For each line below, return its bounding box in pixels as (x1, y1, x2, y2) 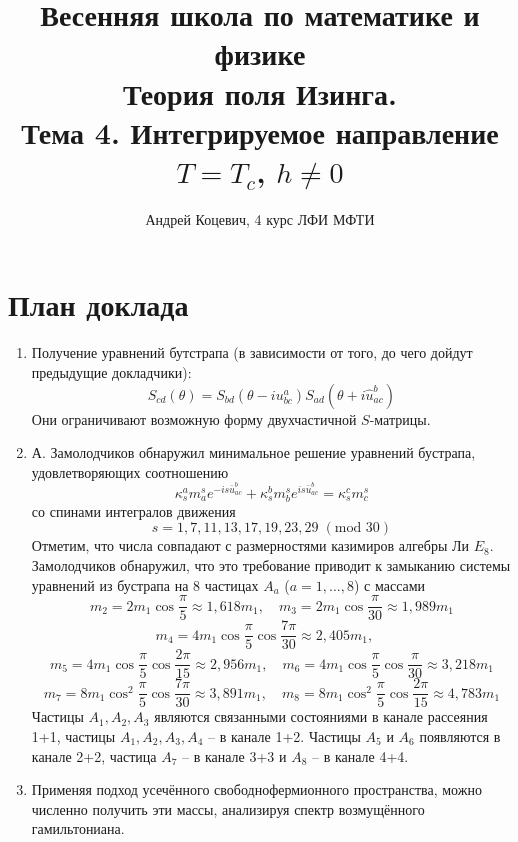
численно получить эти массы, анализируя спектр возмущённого (31, 798, 425, 819)
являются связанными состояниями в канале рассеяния (154, 706, 488, 727)
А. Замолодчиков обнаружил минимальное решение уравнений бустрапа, (31, 442, 476, 463)
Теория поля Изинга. (123, 72, 397, 113)
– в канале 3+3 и (182, 745, 287, 766)
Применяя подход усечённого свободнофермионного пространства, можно (31, 779, 482, 800)
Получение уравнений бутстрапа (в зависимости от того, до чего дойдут (31, 342, 473, 363)
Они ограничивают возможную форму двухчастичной (31, 408, 357, 429)
